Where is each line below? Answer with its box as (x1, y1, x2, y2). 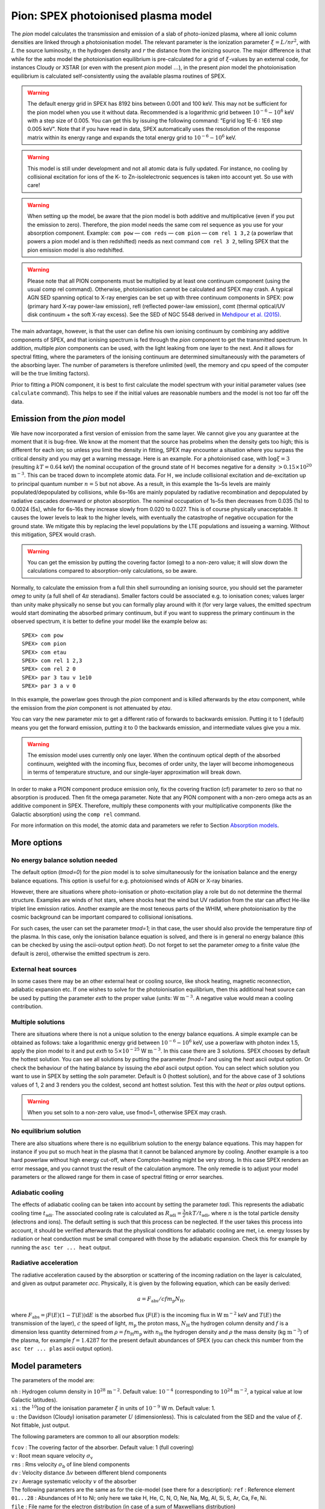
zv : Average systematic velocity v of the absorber (11, 1478, 137, 1485)
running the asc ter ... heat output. (11, 1243, 111, 1251)
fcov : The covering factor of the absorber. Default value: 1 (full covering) (11, 1443, 194, 1451)
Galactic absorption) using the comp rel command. (11, 811, 141, 818)
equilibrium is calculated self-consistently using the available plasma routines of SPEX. (11, 72, 226, 80)
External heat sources (11, 965, 77, 973)
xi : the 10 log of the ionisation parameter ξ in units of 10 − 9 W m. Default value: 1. (11, 1404, 216, 1412)
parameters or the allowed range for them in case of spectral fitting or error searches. (11, 1173, 224, 1181)
